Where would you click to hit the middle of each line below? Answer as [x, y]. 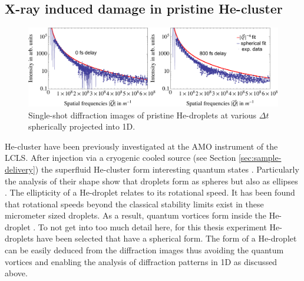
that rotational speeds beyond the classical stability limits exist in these [134, 204]
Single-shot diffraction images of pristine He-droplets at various [143, 115]
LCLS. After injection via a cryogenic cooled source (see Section [120, 158]
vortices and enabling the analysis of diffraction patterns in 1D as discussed [141, 261]
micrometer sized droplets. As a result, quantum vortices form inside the [136, 215]
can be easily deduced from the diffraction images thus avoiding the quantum [144, 250]
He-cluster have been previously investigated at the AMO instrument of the [141, 146]
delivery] [20, 169]
